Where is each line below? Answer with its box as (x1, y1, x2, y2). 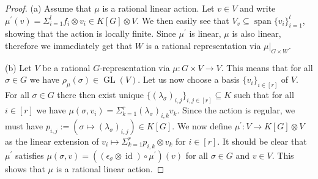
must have (5, 119, 43, 132)
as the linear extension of (5, 134, 99, 147)
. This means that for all (221, 61, 313, 74)
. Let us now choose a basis (138, 73, 240, 86)
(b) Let (5, 61, 32, 74)
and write (239, 2, 276, 14)
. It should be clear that (217, 134, 307, 147)
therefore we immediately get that (5, 39, 133, 51)
